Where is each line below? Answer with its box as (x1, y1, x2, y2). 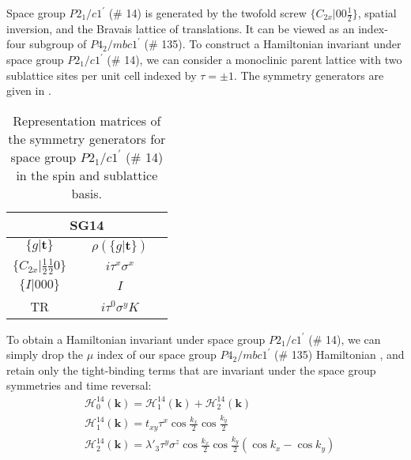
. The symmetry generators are (233, 66, 384, 83)
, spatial (357, 5, 397, 21)
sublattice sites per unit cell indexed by (6, 66, 197, 83)
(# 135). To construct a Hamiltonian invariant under (144, 36, 402, 52)
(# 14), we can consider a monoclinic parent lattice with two (107, 51, 402, 68)
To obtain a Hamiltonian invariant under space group (6, 330, 266, 347)
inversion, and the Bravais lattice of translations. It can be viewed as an (6, 20, 355, 36)
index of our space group (96, 346, 217, 363)
